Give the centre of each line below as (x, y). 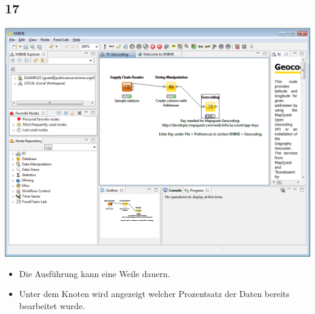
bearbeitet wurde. (52, 305)
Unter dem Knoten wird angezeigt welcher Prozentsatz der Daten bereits (154, 294)
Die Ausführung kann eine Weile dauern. (94, 273)
